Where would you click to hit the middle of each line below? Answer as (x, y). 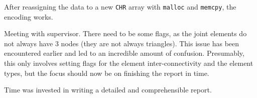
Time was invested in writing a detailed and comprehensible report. (108, 90)
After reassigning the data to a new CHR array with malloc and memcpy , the (120, 7)
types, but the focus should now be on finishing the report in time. (107, 73)
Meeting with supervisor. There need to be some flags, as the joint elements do (125, 33)
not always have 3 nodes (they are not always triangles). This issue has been (122, 43)
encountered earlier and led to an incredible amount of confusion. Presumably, (124, 53)
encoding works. (29, 16)
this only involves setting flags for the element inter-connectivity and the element (129, 63)
